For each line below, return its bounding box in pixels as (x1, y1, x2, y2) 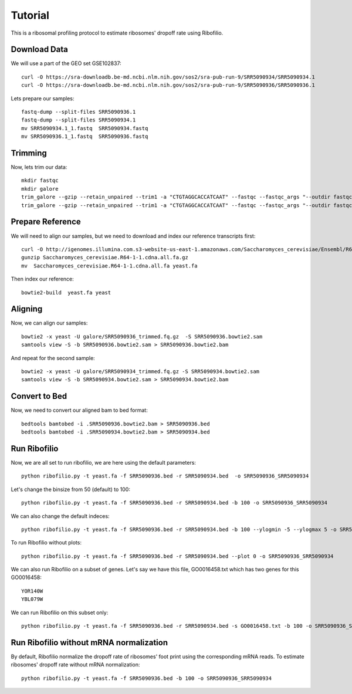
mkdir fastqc (21, 177, 59, 184)
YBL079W (21, 596, 43, 602)
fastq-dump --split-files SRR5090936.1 (21, 109, 136, 116)
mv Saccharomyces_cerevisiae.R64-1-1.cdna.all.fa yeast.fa (21, 262, 198, 269)
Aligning (11, 304, 43, 314)
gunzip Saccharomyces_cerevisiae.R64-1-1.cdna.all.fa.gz (21, 254, 189, 261)
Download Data (11, 45, 69, 55)
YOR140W (21, 587, 43, 594)
